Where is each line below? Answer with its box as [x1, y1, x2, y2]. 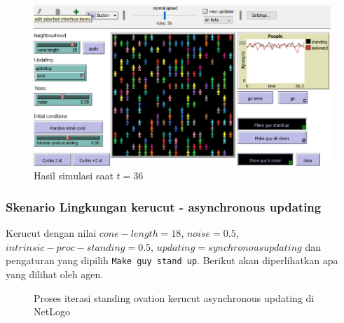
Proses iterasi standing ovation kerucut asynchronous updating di [34, 290, 315, 305]
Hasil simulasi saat [34, 168, 113, 183]
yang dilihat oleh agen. [6, 266, 104, 281]
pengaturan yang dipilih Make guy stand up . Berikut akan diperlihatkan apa [6, 253, 338, 268]
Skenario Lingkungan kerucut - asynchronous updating [6, 198, 322, 215]
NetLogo [34, 304, 70, 319]
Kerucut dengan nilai [6, 226, 97, 240]
